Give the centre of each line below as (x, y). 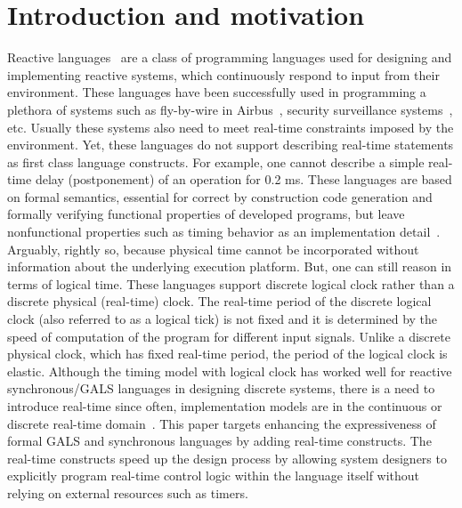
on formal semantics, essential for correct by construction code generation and (220, 196)
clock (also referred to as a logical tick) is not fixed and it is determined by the (223, 319)
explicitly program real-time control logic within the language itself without (214, 476)
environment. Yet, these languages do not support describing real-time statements (231, 145)
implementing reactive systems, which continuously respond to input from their (223, 74)
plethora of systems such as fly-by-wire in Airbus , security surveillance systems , (230, 109)
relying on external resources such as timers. (128, 492)
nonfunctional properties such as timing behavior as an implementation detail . (224, 232)
